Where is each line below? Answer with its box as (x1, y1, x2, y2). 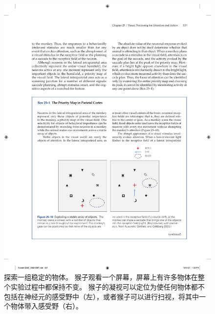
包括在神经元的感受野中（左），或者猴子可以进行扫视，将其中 (4, 291, 199, 301)
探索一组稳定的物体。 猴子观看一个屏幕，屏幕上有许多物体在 (4, 272, 198, 282)
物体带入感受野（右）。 (10, 301, 83, 311)
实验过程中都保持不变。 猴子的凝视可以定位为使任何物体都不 (10, 281, 205, 292)
